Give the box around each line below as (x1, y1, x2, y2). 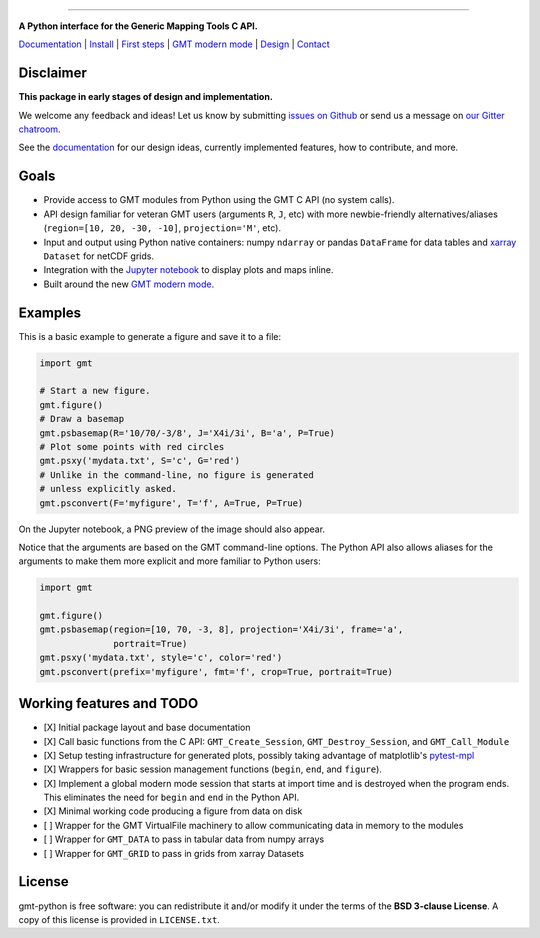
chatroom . (18, 123, 61, 135)
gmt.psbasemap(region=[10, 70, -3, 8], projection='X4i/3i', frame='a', (39, 624, 404, 635)
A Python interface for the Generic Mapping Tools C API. (18, 20, 259, 32)
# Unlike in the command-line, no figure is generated (39, 469, 314, 480)
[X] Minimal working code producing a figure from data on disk (43, 805, 303, 817)
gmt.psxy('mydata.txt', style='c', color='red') (39, 652, 283, 664)
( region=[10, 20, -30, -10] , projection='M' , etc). (43, 222, 282, 234)
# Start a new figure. (39, 385, 151, 397)
